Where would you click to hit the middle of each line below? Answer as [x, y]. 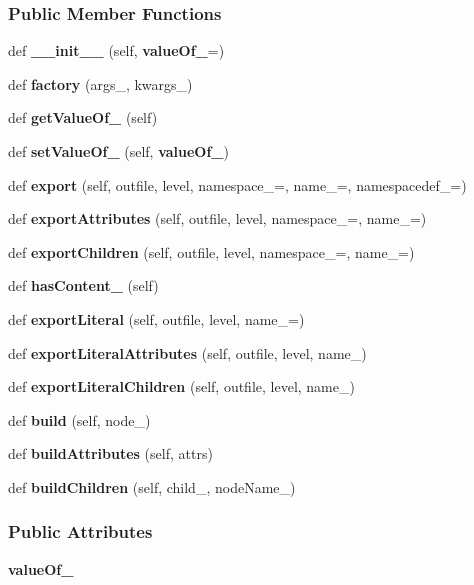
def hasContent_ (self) [83, 285]
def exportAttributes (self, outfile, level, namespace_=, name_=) [217, 218]
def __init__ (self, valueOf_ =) [116, 50]
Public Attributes [80, 531]
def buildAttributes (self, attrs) [110, 453]
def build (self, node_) [79, 419]
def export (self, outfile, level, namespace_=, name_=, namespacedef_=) [237, 184]
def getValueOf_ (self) [83, 117]
